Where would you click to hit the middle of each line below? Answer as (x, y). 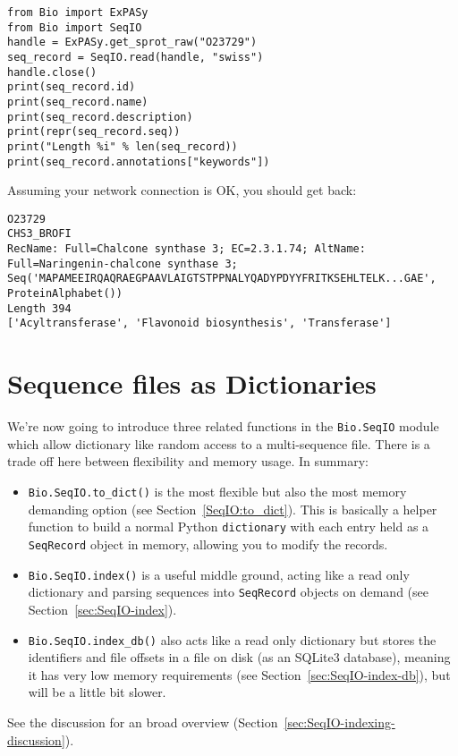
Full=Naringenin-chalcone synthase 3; (123, 263)
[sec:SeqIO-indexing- (339, 722)
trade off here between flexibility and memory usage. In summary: (188, 461)
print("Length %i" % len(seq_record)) (123, 146)
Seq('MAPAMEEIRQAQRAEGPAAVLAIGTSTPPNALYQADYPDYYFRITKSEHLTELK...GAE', (222, 279)
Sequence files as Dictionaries (192, 383)
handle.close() (52, 72)
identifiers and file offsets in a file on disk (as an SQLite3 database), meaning (239, 657)
